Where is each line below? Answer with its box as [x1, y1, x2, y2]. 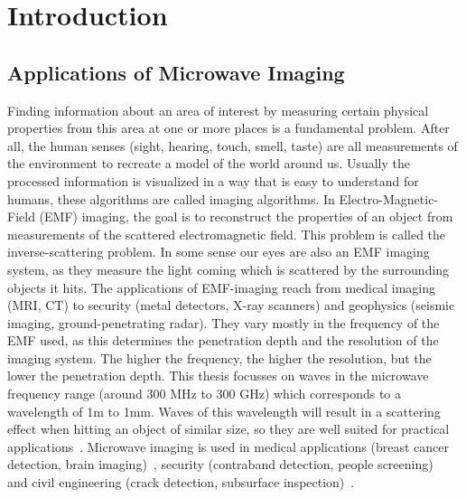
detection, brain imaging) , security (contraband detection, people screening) [7, 455, 433, 474]
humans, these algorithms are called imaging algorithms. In [7, 189, 335, 208]
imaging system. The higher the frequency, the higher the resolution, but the [7, 348, 432, 367]
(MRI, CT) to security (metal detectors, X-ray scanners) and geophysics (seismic [7, 296, 455, 315]
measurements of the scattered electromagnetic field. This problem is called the [7, 224, 446, 243]
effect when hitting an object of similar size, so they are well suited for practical [7, 419, 450, 438]
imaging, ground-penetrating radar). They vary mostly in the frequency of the [7, 313, 440, 332]
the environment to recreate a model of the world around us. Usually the [7, 154, 411, 173]
